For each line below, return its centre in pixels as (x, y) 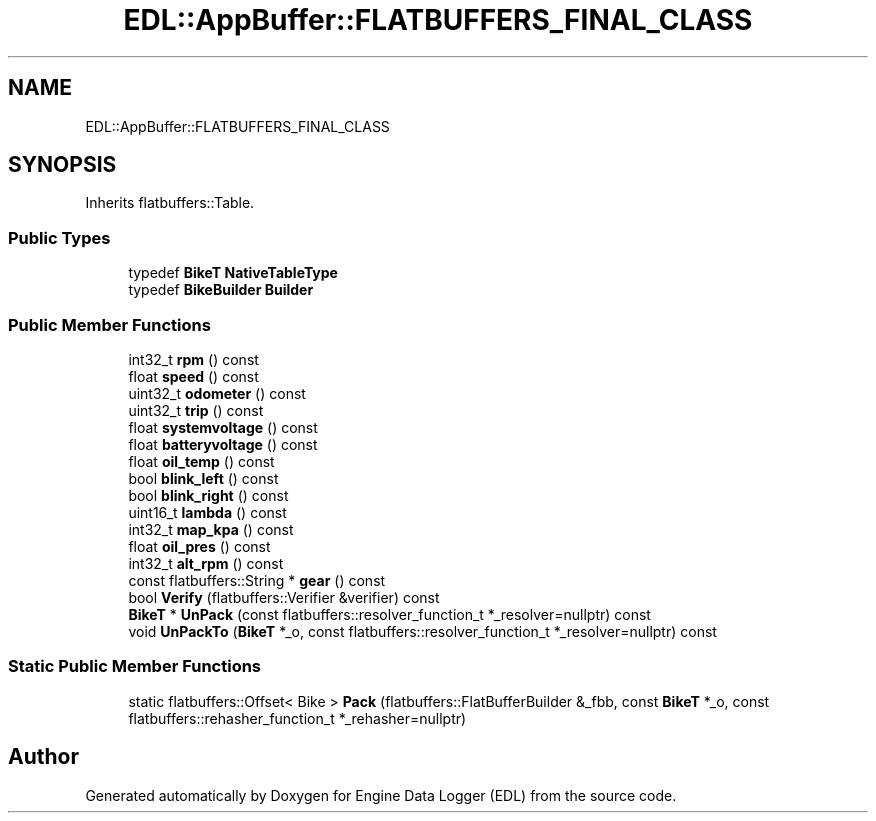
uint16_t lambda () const (207, 512)
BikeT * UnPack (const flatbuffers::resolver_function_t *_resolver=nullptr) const (389, 614)
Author (43, 757)
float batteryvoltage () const (223, 444)
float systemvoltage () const (223, 427)
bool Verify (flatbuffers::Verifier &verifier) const (284, 597)
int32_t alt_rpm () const (206, 563)
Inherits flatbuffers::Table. (170, 203)
